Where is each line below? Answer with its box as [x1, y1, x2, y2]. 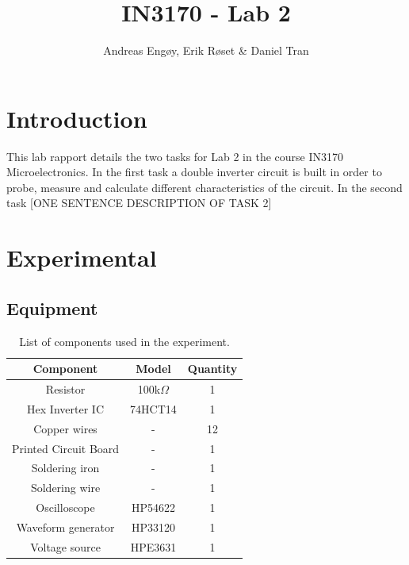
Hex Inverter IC [27, 400, 104, 417]
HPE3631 [130, 538, 177, 555]
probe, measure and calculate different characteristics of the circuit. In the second [6, 179, 403, 195]
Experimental [6, 241, 157, 274]
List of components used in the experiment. [19, 332, 230, 349]
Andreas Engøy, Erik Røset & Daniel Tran [103, 42, 309, 59]
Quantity [187, 360, 238, 377]
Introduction [6, 102, 147, 134]
